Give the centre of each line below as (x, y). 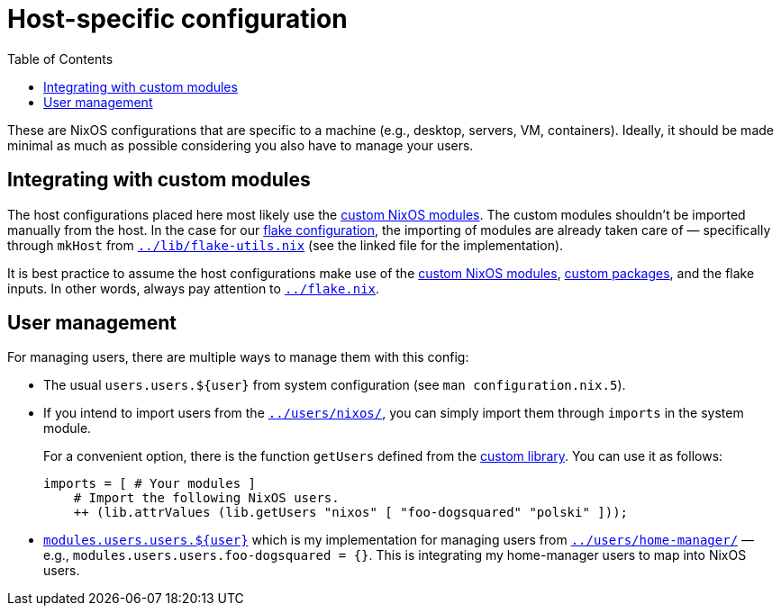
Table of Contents (60, 59)
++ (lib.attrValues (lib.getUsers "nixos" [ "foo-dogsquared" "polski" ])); (351, 513)
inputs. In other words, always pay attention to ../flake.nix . (194, 288)
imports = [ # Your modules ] (150, 484)
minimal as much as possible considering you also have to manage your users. (241, 145)
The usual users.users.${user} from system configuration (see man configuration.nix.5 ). (335, 385)
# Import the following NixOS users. (206, 498)
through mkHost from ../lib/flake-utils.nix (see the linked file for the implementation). (286, 245)
